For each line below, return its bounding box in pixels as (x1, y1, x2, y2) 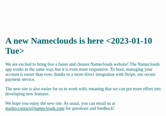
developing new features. (5, 91, 50, 96)
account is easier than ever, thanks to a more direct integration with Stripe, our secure (5, 72, 156, 77)
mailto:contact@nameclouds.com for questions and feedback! (5, 105, 115, 111)
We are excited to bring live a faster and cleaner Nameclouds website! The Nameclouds (5, 62, 160, 67)
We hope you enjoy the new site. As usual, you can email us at (5, 100, 116, 106)
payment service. (5, 77, 35, 82)
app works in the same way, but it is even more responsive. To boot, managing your (5, 67, 153, 72)
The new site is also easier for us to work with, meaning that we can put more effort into (5, 86, 161, 91)
